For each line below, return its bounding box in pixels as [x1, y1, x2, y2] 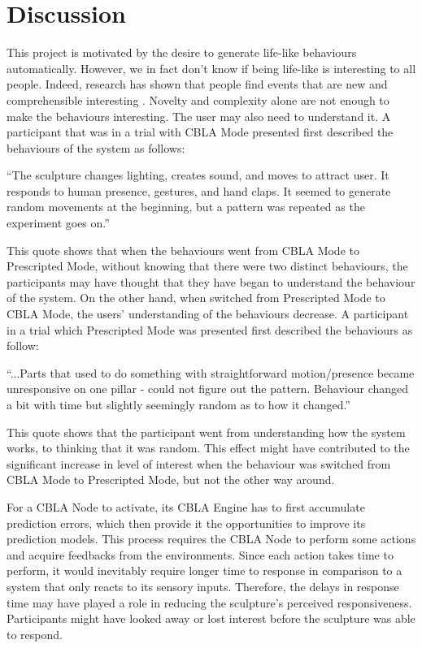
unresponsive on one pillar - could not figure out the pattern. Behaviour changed [7, 380, 409, 397]
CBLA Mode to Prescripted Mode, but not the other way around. [7, 471, 335, 488]
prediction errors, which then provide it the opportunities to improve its [7, 514, 366, 531]
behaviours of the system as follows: [7, 139, 185, 156]
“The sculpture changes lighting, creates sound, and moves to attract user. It [7, 166, 389, 184]
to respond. [7, 625, 63, 642]
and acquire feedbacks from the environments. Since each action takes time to [7, 546, 394, 563]
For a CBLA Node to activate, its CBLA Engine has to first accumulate [7, 498, 365, 515]
